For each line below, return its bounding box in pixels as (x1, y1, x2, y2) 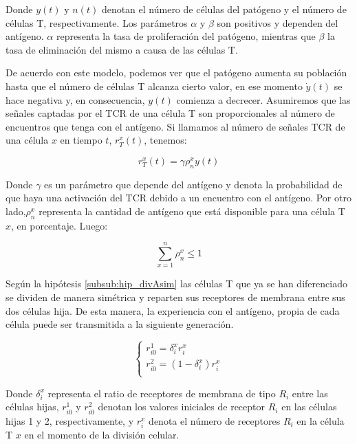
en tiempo (60, 133, 102, 147)
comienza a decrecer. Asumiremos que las (176, 92, 351, 107)
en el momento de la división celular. (24, 427, 180, 441)
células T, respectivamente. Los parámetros (6, 15, 188, 30)
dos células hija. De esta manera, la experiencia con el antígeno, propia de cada (6, 303, 340, 318)
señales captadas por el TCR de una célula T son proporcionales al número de (6, 106, 335, 120)
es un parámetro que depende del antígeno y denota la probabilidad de (44, 177, 343, 191)
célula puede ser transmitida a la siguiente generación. (6, 317, 234, 331)
